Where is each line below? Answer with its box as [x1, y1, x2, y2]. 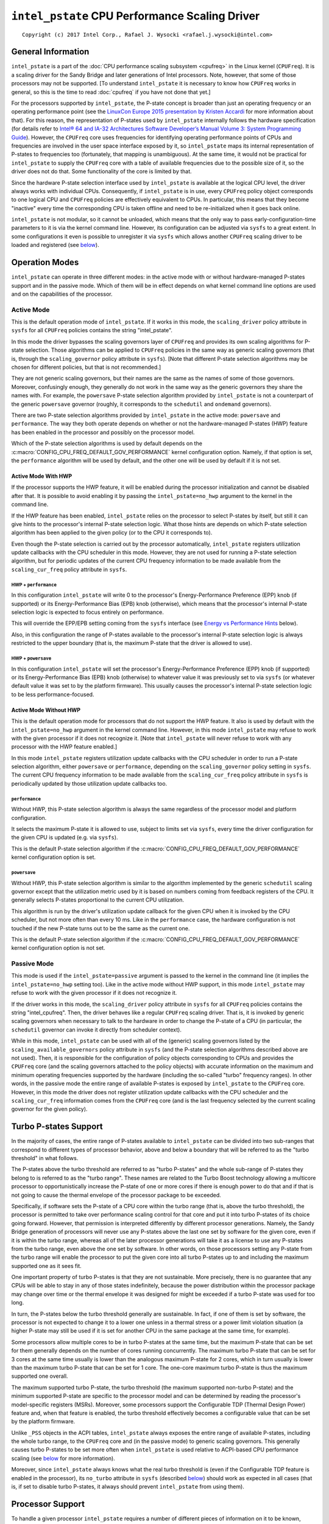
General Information [11, 46, 90, 57]
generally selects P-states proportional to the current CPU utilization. [11, 896, 185, 903]
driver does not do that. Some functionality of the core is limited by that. [11, 168, 192, 175]
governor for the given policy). [11, 1105, 88, 1113]
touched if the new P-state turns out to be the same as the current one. [11, 924, 190, 932]
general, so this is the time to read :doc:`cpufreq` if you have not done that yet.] [11, 88, 211, 96]
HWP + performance [11, 582, 57, 588]
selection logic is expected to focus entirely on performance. [11, 608, 164, 616]
